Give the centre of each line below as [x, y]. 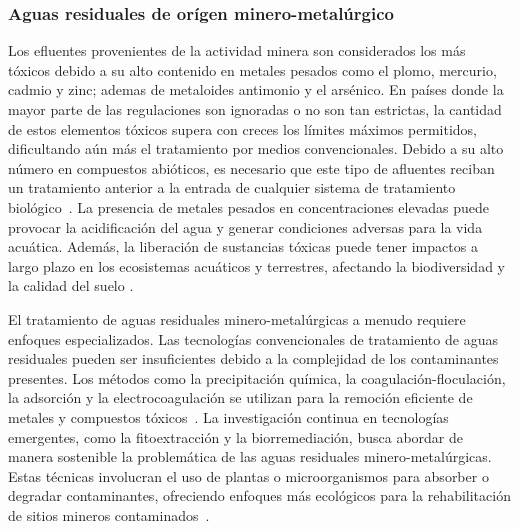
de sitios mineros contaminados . [109, 514]
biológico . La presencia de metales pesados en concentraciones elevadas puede [248, 206]
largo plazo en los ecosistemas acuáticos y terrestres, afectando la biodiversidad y [256, 265]
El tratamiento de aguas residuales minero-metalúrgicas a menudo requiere [237, 318]
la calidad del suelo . [71, 285]
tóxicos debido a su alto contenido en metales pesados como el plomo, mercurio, [252, 69]
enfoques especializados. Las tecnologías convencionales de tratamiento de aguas [253, 338]
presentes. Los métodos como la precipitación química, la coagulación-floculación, [257, 377]
